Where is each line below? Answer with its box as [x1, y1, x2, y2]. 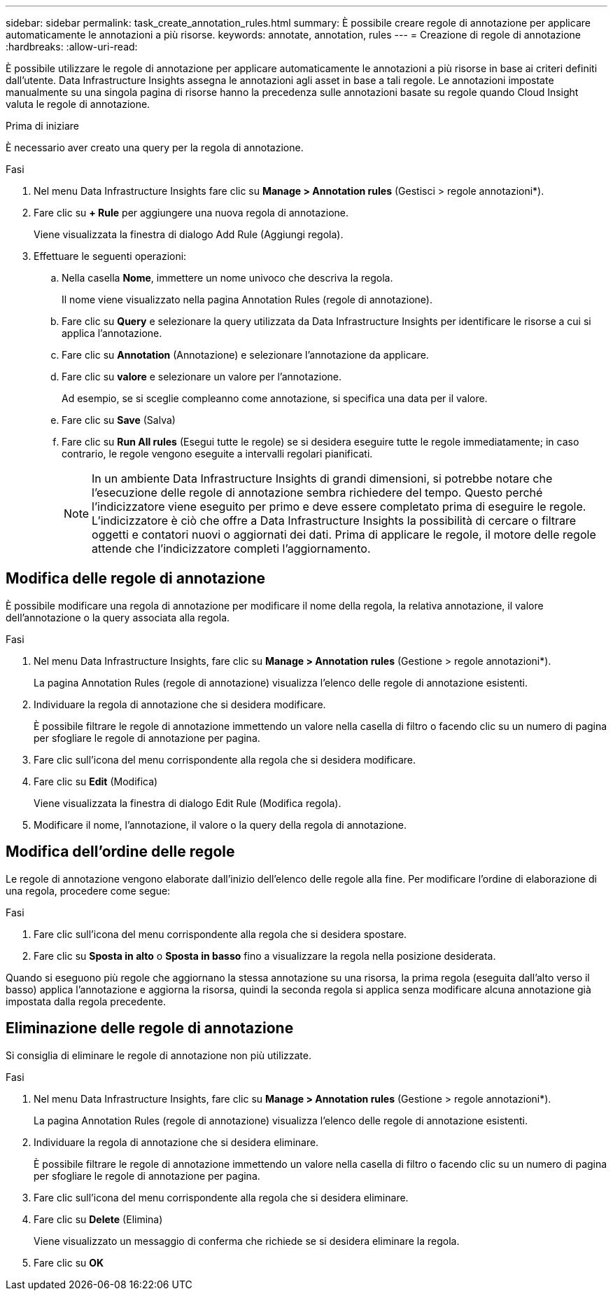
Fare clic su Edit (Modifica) [34, 775, 158, 787]
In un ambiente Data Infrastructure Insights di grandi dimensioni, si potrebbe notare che [92, 471, 553, 485]
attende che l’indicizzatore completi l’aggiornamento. [92, 542, 371, 556]
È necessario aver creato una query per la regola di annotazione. [6, 142, 304, 153]
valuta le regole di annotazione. [6, 98, 150, 110]
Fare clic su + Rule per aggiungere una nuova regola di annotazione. [34, 207, 349, 219]
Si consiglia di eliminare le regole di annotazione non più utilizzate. [6, 1049, 311, 1061]
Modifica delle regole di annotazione [6, 570, 266, 588]
